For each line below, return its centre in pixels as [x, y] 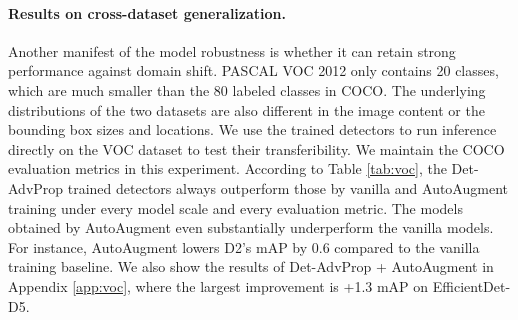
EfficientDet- [471, 285]
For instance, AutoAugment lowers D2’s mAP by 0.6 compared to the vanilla [244, 246]
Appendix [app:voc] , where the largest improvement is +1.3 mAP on [218, 285]
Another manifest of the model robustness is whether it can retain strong [232, 50]
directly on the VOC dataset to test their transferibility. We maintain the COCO [256, 148]
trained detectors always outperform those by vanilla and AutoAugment [287, 187]
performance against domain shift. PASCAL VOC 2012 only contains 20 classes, [253, 70]
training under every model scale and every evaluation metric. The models [235, 207]
